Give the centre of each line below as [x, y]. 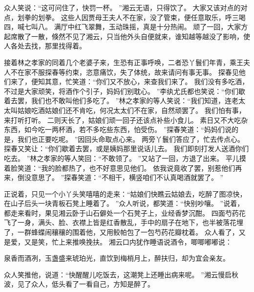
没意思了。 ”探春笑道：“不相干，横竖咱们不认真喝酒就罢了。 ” [124, 177]
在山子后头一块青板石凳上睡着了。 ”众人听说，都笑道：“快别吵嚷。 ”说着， [124, 203]
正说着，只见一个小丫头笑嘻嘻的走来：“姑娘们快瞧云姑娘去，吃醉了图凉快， [125, 193]
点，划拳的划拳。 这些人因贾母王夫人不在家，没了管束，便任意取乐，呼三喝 [125, 17]
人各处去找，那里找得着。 [45, 46]
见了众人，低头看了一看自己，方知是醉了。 [86, 284]
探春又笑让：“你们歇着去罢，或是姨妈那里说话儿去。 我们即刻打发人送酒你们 [127, 148]
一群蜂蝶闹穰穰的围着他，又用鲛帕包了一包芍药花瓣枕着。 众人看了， [128, 232]
